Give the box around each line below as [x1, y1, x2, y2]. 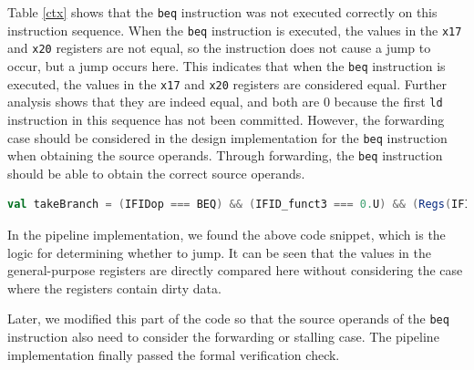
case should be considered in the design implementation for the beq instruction [7, 128, 448, 147]
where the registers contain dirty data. [7, 278, 222, 297]
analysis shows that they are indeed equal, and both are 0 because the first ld [7, 92, 443, 111]
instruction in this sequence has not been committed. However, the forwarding [7, 109, 445, 128]
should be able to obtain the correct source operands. [7, 163, 305, 182]
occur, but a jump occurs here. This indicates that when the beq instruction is [7, 56, 446, 75]
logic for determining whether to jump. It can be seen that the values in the [7, 242, 431, 262]
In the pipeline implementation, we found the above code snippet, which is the [7, 225, 446, 244]
